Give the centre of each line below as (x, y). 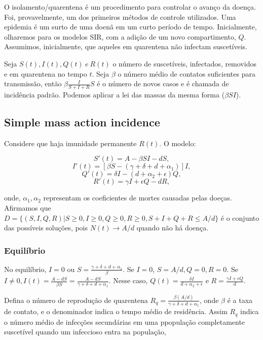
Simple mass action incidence (82, 122)
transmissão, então (33, 83)
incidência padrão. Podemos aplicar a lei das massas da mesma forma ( (115, 94)
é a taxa (240, 300)
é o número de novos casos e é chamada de (163, 83)
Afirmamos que (28, 207)
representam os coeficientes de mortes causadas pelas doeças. (138, 198)
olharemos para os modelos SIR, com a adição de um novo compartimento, (120, 36)
